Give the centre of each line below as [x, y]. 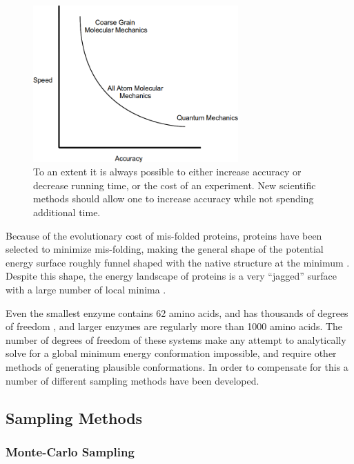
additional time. [67, 212]
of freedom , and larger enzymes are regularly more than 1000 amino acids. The [174, 326]
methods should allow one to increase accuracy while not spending [174, 199]
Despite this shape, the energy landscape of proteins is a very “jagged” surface [171, 276]
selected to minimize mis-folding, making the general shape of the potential [165, 249]
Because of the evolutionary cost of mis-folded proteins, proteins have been [164, 235]
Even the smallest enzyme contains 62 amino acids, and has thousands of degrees [177, 312]
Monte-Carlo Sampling [70, 451]
